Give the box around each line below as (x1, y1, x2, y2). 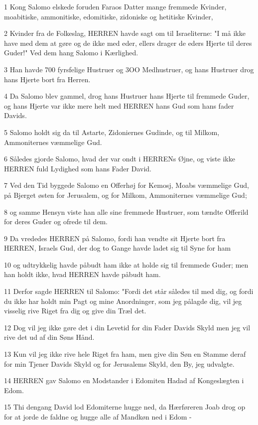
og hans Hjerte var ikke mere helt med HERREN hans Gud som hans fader (4, 100, 234, 111)
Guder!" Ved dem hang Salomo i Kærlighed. (4, 47, 138, 58)
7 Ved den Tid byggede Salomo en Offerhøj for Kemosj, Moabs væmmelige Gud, (4, 180, 249, 190)
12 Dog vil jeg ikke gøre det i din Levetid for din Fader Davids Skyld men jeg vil (4, 322, 251, 332)
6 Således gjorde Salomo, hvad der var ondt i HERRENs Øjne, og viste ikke (4, 153, 235, 164)
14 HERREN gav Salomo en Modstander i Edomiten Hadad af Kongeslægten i (4, 375, 244, 386)
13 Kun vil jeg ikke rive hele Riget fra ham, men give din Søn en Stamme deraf (4, 349, 246, 359)
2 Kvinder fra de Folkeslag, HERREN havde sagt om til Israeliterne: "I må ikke (4, 28, 246, 38)
